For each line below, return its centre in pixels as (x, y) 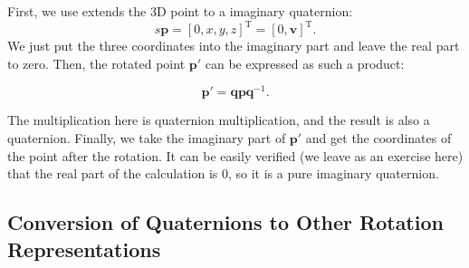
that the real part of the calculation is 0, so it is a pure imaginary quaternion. (223, 173)
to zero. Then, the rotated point (96, 63)
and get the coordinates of (378, 137)
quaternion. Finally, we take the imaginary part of (147, 137)
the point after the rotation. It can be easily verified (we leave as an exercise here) (235, 155)
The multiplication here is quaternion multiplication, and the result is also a (219, 120)
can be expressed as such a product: (305, 63)
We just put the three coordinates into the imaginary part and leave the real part (234, 46)
